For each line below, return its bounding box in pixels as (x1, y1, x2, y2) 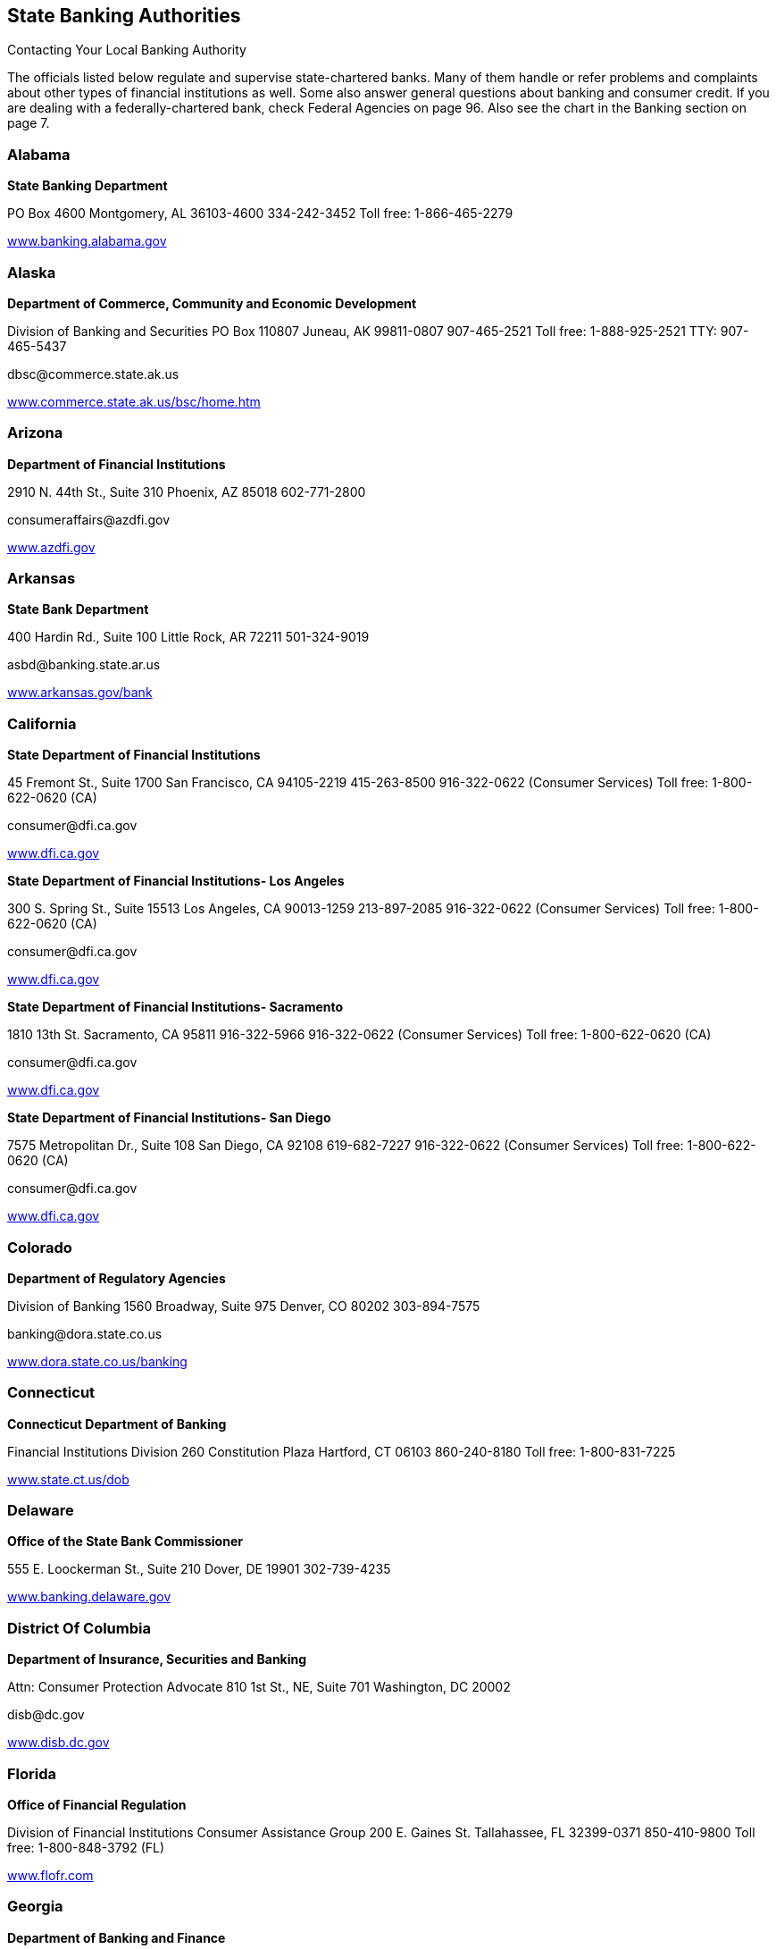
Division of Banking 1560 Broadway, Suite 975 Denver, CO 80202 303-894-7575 (7, 1298, 480, 1314)
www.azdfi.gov (7, 539, 96, 555)
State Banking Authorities (7, 4, 241, 27)
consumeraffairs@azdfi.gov (7, 511, 171, 527)
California (7, 714, 77, 733)
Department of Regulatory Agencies (7, 1270, 226, 1286)
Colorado (7, 1238, 72, 1256)
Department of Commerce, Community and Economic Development (7, 295, 417, 311)
